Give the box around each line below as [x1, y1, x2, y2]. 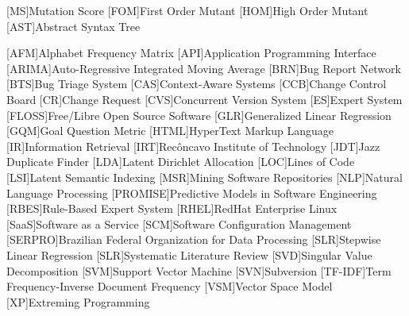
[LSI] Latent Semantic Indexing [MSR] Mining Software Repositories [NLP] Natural [6, 168, 403, 185]
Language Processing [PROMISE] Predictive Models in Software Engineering [6, 184, 377, 201]
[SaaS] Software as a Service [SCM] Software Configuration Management [6, 215, 352, 232]
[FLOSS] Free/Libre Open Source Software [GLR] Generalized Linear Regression [6, 106, 392, 123]
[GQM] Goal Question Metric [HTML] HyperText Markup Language [6, 122, 334, 139]
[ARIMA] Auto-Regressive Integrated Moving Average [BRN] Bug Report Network [6, 60, 401, 76]
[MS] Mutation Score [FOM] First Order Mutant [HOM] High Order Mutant [6, 2, 368, 18]
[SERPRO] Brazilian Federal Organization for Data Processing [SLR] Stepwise [6, 231, 381, 248]
